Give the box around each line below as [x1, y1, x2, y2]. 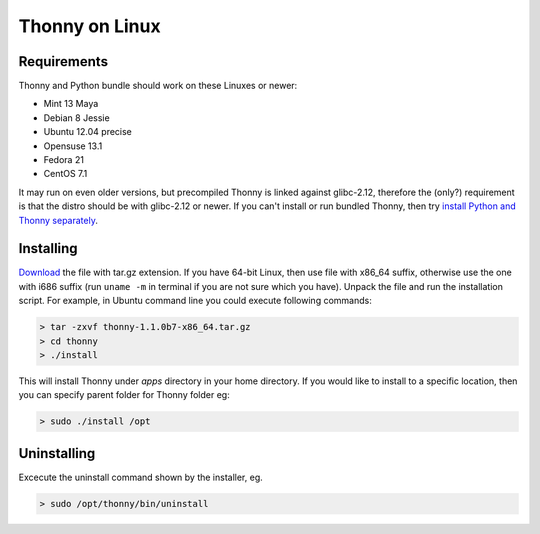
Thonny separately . [18, 214, 99, 226]
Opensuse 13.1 [43, 140, 103, 152]
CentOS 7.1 [43, 168, 88, 180]
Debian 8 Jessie [43, 111, 110, 124]
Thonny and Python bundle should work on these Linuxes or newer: [18, 80, 298, 92]
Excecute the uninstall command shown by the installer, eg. [18, 471, 264, 483]
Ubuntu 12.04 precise [43, 126, 132, 138]
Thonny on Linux [18, 15, 161, 37]
